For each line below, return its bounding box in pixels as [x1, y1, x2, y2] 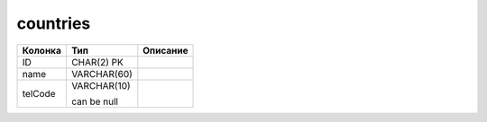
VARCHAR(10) [70, 79, 131, 91]
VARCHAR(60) [70, 67, 133, 80]
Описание [142, 44, 188, 57]
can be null [70, 95, 119, 108]
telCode [22, 87, 56, 100]
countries [16, 13, 91, 33]
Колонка [22, 44, 62, 57]
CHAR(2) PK [70, 56, 124, 68]
